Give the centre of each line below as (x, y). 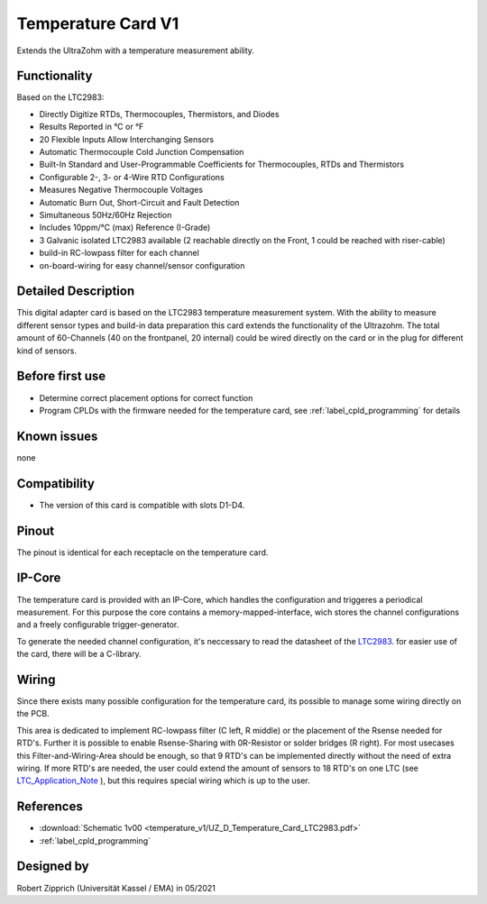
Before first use (61, 376)
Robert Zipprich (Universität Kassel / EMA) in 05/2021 (116, 888)
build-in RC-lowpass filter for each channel (119, 253)
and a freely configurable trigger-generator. (98, 625)
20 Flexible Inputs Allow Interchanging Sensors (127, 139)
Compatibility (55, 484)
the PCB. (33, 714)
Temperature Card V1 (98, 23)
